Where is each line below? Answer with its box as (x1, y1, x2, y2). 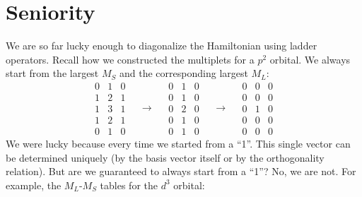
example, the (6, 177, 62, 192)
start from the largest (6, 66, 99, 80)
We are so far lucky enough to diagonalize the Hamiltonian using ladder (6, 38, 317, 53)
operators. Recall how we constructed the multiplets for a (6, 52, 255, 66)
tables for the (100, 177, 158, 192)
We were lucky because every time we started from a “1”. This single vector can (6, 136, 351, 151)
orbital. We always (269, 52, 351, 66)
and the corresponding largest (119, 66, 248, 80)
